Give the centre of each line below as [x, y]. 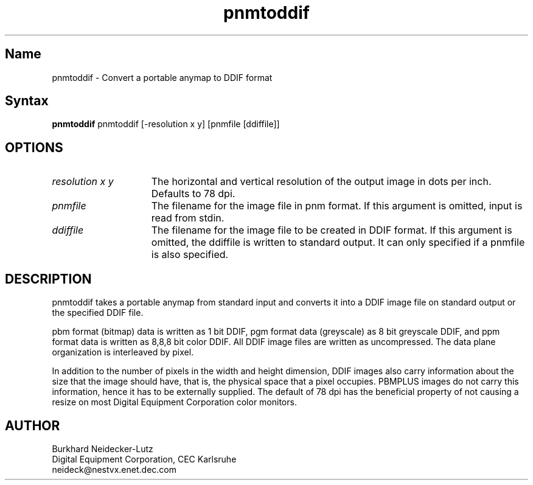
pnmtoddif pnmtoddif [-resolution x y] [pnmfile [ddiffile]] [166, 124]
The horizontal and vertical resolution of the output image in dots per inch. [321, 182]
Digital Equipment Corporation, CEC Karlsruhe [144, 459]
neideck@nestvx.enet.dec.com [114, 469]
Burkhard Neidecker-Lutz [103, 448]
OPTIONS [34, 147]
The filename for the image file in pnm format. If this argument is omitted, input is [337, 206]
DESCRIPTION [48, 279]
